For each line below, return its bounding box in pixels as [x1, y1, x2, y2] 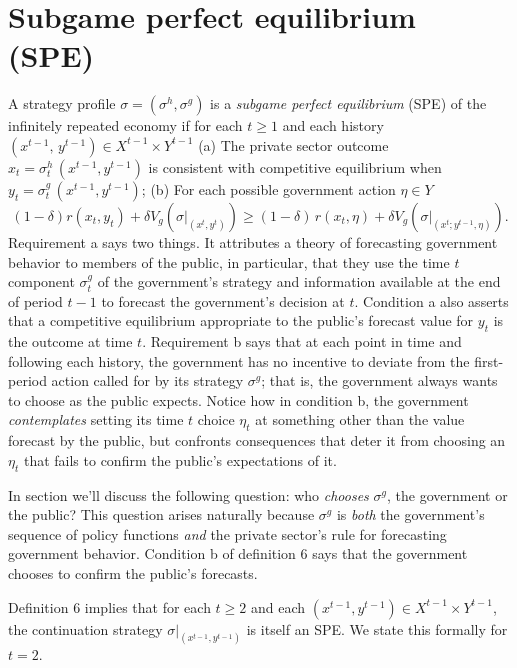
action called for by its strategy [51, 370, 244, 391]
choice [197, 409, 235, 430]
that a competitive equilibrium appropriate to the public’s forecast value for [8, 310, 474, 331]
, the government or [387, 484, 508, 505]
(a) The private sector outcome [198, 134, 389, 155]
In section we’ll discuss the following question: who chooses [8, 484, 369, 505]
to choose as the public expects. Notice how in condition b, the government [8, 389, 469, 410]
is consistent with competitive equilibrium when [148, 156, 442, 177]
